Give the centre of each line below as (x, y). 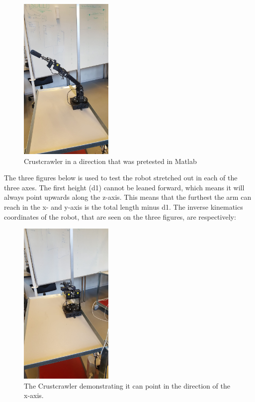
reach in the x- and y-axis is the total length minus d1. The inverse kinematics (124, 206)
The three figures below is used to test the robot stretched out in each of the (121, 178)
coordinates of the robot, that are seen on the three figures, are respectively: (120, 216)
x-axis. (34, 395)
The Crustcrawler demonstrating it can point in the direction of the (127, 385)
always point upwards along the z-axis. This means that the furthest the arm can (128, 197)
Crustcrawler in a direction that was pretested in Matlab (110, 161)
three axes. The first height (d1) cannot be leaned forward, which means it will (124, 187)
